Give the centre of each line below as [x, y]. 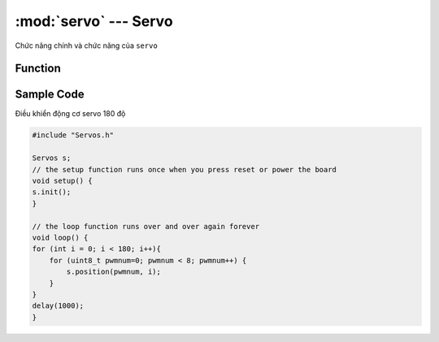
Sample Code [50, 95]
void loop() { [60, 237]
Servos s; [52, 158]
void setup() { [62, 181]
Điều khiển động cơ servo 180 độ [70, 114]
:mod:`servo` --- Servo [94, 21]
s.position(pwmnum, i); [114, 272]
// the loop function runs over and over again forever [146, 226]
